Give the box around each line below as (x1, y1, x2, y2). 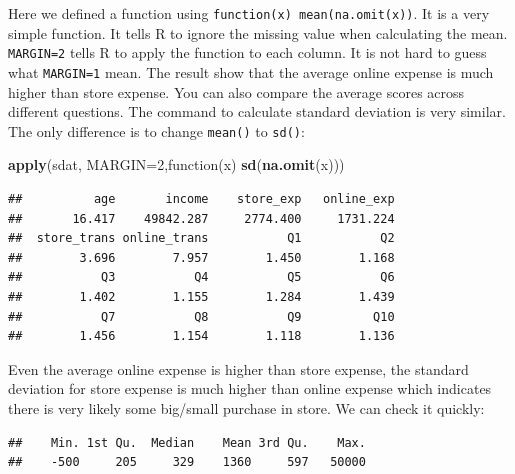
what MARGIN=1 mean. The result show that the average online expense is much (8, 61, 494, 82)
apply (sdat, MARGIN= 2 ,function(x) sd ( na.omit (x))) (8, 154, 345, 175)
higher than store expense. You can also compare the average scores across (8, 81, 465, 102)
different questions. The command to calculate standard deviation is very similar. (8, 101, 506, 122)
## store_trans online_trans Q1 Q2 (8, 231, 395, 246)
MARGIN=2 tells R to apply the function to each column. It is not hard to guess (8, 42, 487, 63)
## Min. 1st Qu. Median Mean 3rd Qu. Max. (8, 435, 366, 450)
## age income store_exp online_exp (8, 192, 395, 206)
